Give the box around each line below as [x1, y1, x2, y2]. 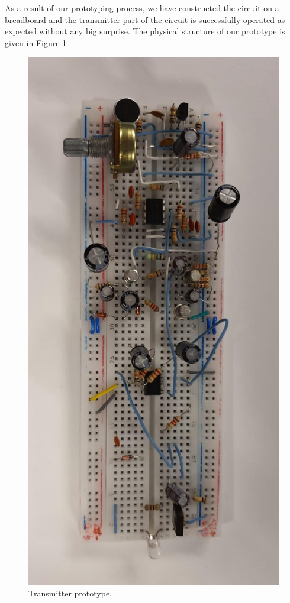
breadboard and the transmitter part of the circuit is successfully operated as [5, 13, 285, 25]
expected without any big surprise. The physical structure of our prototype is [5, 25, 285, 37]
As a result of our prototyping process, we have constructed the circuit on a [5, 2, 279, 14]
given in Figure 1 [5, 36, 67, 48]
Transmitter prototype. [28, 587, 112, 599]
